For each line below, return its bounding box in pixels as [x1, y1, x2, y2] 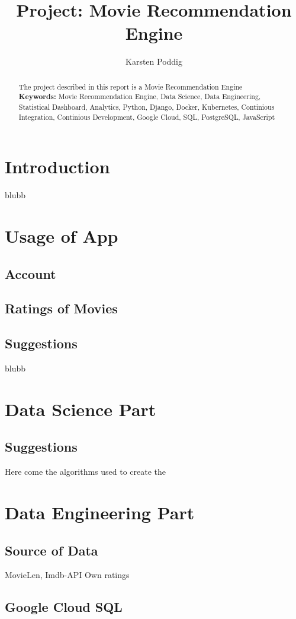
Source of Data [5, 541, 98, 559]
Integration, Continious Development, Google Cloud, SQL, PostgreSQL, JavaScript [18, 112, 275, 122]
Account [5, 264, 56, 282]
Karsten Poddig [126, 55, 182, 68]
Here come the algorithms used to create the [5, 465, 166, 478]
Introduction [5, 154, 110, 179]
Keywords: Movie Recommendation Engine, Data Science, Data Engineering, [18, 91, 261, 102]
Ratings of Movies [5, 299, 118, 318]
